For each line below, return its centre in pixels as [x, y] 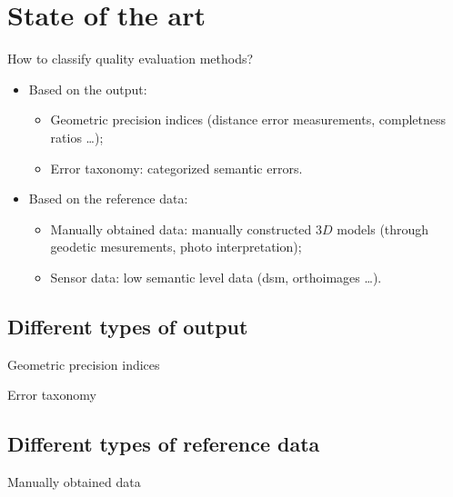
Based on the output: [88, 89]
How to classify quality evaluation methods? [131, 59]
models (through [383, 229]
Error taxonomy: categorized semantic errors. [176, 168]
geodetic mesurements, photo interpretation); [176, 247]
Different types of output [128, 326]
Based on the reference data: [108, 199]
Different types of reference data [164, 444]
